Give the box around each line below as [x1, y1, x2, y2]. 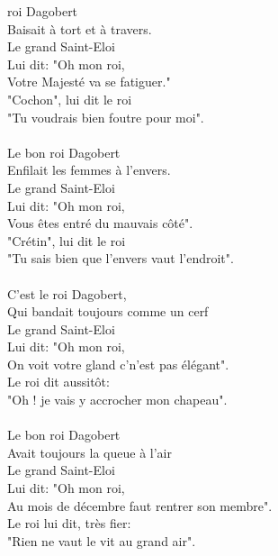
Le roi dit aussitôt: [7, 372, 110, 391]
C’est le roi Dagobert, [7, 284, 127, 303]
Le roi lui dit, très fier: [7, 514, 131, 533]
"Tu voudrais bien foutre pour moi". [7, 107, 204, 126]
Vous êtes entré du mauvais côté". [7, 214, 193, 232]
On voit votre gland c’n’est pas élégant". [7, 354, 229, 373]
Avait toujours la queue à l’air [7, 442, 172, 461]
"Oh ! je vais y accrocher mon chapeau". [7, 390, 228, 409]
